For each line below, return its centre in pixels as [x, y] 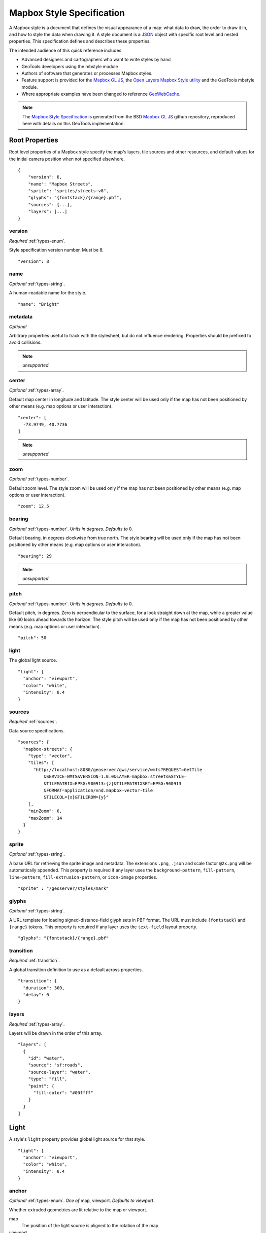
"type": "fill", [48, 1079]
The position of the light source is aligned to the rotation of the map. [90, 1226]
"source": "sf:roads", [55, 1065]
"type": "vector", [50, 756]
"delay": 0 [36, 995]
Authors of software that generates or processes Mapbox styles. [87, 73]
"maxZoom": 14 [45, 818]
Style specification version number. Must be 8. [56, 250]
